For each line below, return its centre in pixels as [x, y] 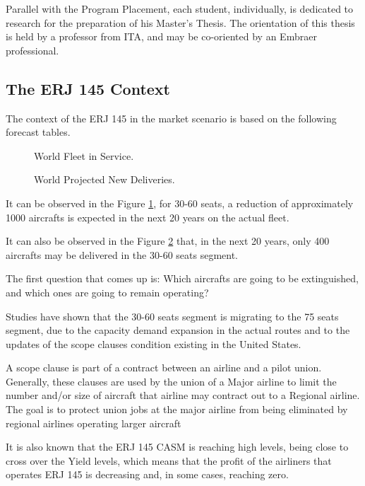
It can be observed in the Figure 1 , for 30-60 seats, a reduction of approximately [180, 203]
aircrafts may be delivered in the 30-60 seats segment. [122, 254]
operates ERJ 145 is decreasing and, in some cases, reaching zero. [147, 474]
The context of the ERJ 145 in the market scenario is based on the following [171, 118]
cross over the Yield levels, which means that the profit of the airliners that [169, 460]
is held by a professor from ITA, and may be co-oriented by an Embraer [161, 36]
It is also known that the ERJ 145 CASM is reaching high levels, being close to [177, 447]
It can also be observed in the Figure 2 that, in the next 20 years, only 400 [168, 241]
